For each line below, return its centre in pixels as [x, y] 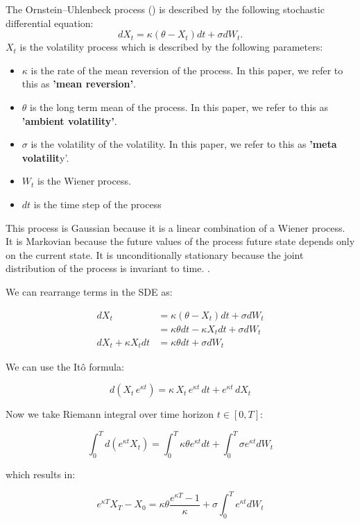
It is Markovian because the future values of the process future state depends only [180, 241]
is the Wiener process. [84, 181]
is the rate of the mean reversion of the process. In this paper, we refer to [187, 70]
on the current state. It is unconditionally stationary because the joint [155, 254]
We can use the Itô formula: [65, 366]
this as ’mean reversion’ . [79, 84]
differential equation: [50, 23]
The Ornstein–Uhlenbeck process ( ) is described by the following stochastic [165, 9]
